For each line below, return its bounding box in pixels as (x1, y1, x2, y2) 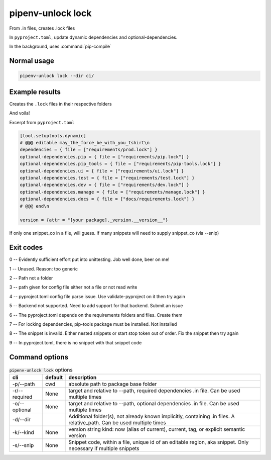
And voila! (9, 110, 30, 116)
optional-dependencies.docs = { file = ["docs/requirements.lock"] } (20, 196, 195, 202)
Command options (9, 352, 69, 361)
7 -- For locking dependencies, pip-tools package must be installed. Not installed (9, 321, 177, 327)
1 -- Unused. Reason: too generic (9, 265, 78, 271)
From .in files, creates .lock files (9, 25, 75, 31)
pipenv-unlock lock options (9, 366, 73, 373)
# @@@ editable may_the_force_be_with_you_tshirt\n (20, 140, 150, 145)
